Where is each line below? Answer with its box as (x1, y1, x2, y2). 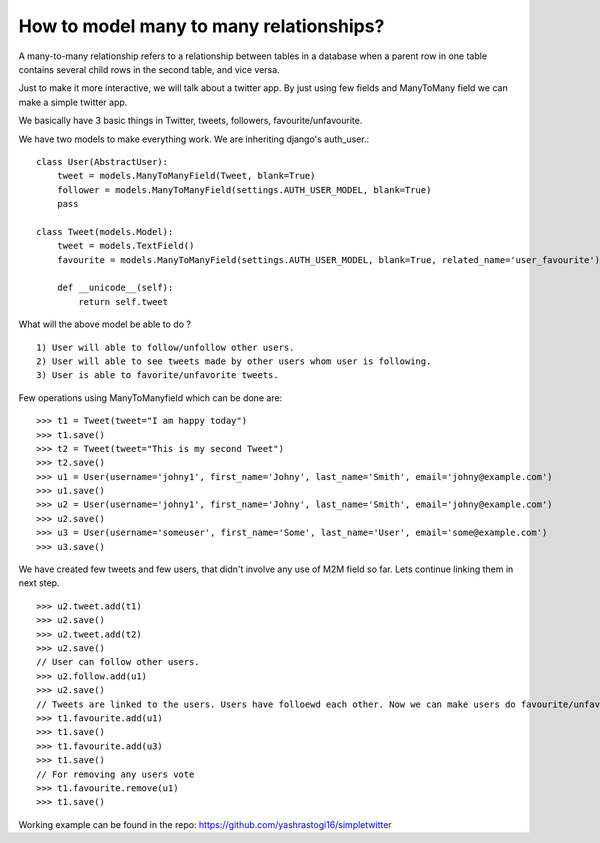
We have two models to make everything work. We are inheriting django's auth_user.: (18, 133, 370, 145)
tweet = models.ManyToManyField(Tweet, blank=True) (56, 170, 316, 182)
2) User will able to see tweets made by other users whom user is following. (36, 355, 432, 367)
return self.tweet (78, 296, 169, 307)
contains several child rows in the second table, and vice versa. (18, 63, 280, 75)
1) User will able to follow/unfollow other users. (36, 341, 295, 353)
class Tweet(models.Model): (36, 226, 174, 237)
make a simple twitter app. (18, 96, 128, 108)
